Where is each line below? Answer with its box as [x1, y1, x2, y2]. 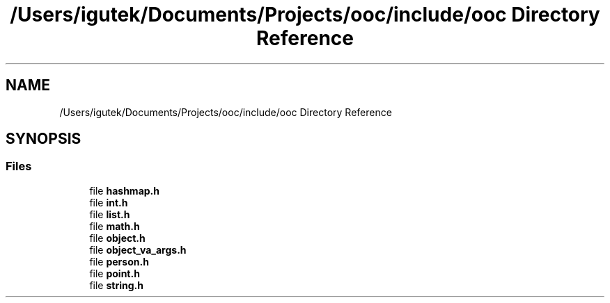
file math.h [89, 220, 140, 232]
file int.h [89, 196, 128, 208]
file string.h [89, 279, 143, 291]
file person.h [89, 255, 149, 268]
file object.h [89, 231, 146, 244]
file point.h [89, 267, 140, 279]
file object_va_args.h [89, 243, 187, 256]
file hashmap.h [89, 184, 159, 197]
